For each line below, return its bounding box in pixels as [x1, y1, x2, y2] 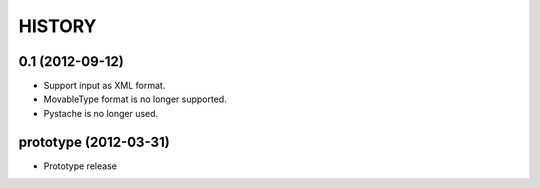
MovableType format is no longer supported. [43, 93, 227, 105]
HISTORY [18, 15, 97, 37]
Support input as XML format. [43, 80, 166, 92]
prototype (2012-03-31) [18, 133, 170, 150]
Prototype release [43, 160, 117, 172]
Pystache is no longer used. [43, 107, 159, 119]
